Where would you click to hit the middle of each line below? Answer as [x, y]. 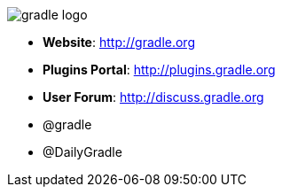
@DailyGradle [82, 152]
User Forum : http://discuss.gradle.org [153, 97]
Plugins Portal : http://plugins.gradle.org [159, 70]
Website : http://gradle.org [119, 43]
